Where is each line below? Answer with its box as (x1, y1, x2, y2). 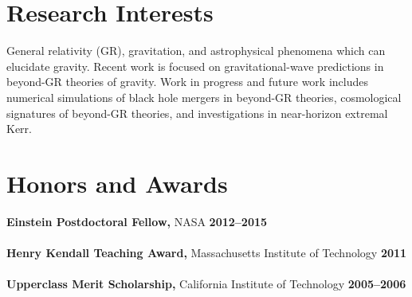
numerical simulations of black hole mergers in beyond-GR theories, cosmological (6, 88, 402, 105)
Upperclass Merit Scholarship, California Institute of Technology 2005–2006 (6, 276, 406, 292)
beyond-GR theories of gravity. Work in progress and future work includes (6, 73, 368, 90)
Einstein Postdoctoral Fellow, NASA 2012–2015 (6, 213, 268, 229)
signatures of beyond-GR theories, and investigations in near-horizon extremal (6, 104, 388, 121)
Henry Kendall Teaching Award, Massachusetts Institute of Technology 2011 (6, 244, 407, 260)
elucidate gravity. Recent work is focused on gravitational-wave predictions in (6, 57, 384, 74)
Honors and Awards (6, 166, 228, 199)
